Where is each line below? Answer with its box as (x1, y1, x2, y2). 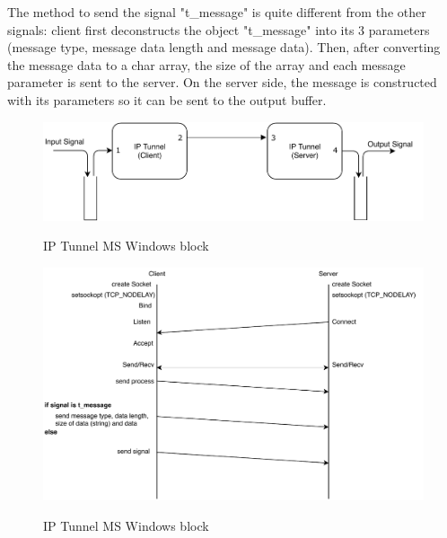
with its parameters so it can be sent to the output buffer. (7, 90, 327, 109)
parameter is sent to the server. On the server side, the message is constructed (7, 73, 437, 92)
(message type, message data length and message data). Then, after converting (7, 38, 441, 57)
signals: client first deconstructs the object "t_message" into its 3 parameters (7, 20, 430, 39)
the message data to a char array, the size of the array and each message (7, 55, 406, 74)
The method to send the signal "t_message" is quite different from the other (7, 3, 426, 21)
